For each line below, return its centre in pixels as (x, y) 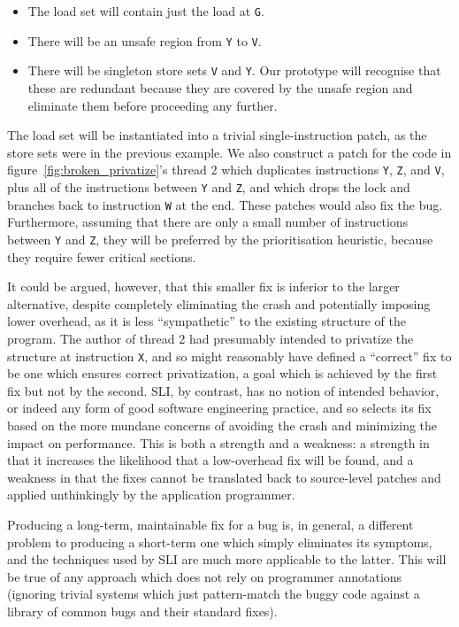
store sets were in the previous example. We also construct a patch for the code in (229, 152)
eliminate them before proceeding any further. (153, 105)
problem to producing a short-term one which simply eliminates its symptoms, (220, 542)
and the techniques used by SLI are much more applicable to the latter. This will (227, 559)
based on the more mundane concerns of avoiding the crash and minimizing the (222, 425)
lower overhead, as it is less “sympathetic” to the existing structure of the (207, 321)
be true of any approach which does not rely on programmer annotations (205, 576)
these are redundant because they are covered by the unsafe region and (220, 87)
